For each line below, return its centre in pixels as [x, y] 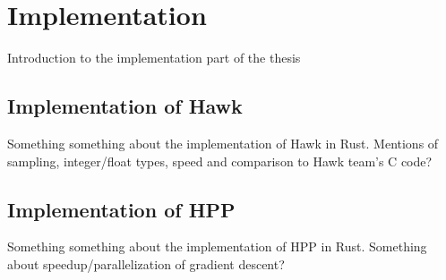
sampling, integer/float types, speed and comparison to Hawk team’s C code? [220, 161]
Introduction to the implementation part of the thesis [154, 58]
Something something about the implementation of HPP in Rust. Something [217, 246]
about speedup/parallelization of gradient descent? [146, 263]
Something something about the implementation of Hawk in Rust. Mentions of [223, 143]
